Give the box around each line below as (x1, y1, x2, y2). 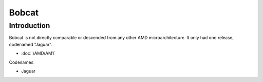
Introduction (9, 21, 50, 30)
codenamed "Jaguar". (9, 41, 53, 47)
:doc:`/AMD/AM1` (21, 51, 56, 56)
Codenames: (9, 59, 35, 65)
